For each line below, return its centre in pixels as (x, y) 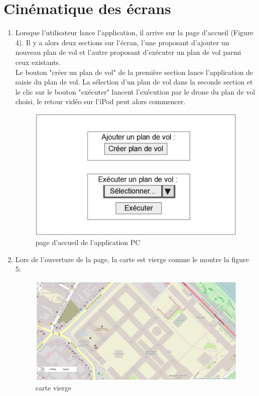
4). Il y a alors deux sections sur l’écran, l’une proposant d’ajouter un (122, 42)
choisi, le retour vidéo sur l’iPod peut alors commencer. (100, 101)
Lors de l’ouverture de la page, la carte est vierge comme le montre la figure (132, 259)
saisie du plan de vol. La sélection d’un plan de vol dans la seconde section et (134, 82)
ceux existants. (38, 62)
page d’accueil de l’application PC (88, 242)
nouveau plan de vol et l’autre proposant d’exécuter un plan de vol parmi (128, 52)
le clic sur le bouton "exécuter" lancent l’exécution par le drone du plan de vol (135, 91)
